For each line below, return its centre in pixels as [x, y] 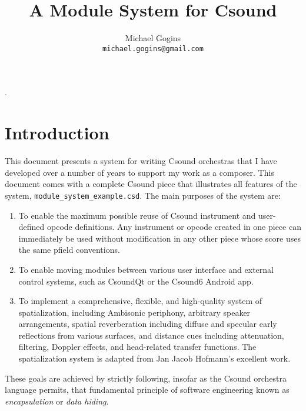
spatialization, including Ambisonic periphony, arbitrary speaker [134, 312]
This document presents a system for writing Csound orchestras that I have [141, 161]
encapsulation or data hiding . [57, 401]
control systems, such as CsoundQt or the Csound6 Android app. [136, 281]
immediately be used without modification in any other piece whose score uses [159, 238]
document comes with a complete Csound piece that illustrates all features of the [151, 184]
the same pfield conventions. [69, 250]
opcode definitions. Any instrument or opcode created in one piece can [174, 227]
